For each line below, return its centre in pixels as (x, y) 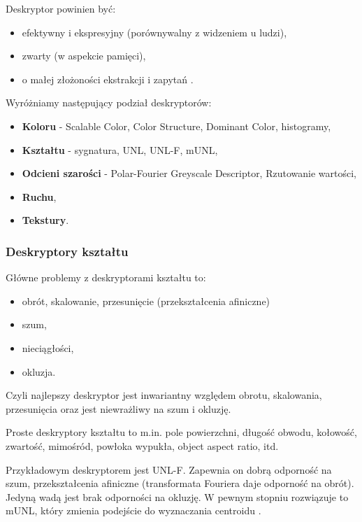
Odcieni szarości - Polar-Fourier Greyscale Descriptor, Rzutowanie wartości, (189, 173)
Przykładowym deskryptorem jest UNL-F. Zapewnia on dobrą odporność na (169, 469)
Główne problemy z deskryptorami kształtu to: (106, 277)
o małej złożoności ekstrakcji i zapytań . (108, 79)
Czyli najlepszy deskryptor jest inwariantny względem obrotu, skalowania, (164, 395)
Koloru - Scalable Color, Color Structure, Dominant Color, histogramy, (176, 126)
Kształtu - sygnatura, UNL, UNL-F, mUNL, (120, 149)
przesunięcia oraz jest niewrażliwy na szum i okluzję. (118, 408)
